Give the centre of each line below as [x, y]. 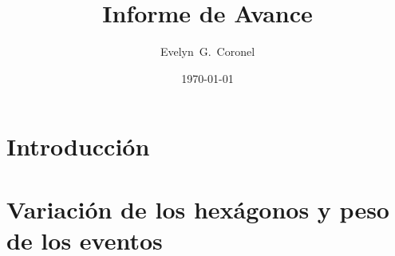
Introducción [78, 146]
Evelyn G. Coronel [207, 51]
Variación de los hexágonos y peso [198, 209]
